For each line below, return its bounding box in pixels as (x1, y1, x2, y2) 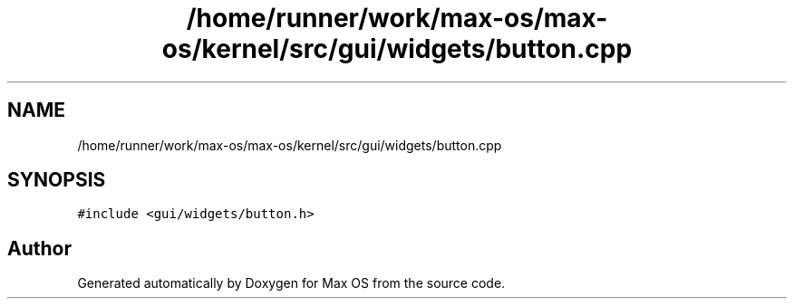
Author (7, 236, 72, 260)
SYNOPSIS (7, 168, 106, 192)
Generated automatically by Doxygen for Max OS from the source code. (77, 275, 506, 292)
